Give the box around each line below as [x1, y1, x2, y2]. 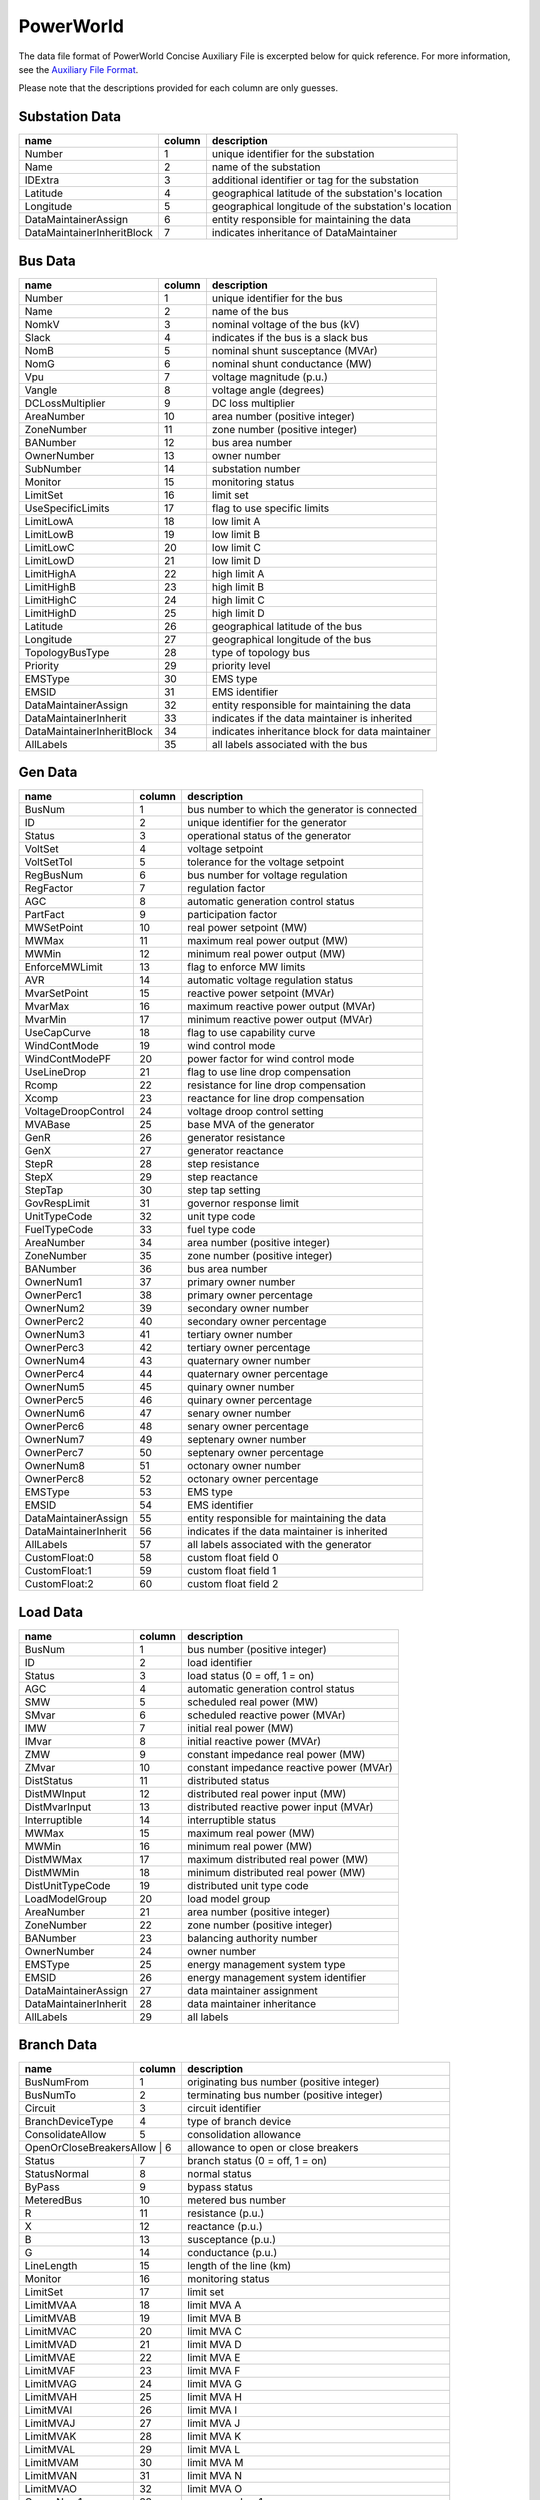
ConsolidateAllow [24, 2128, 107, 2142]
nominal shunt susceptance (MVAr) [211, 343, 379, 357]
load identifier [186, 1655, 253, 1669]
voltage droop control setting [186, 1105, 324, 1119]
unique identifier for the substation [211, 147, 375, 161]
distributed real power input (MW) [186, 1786, 347, 1800]
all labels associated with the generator [186, 1538, 372, 1552]
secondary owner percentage [186, 1315, 327, 1329]
